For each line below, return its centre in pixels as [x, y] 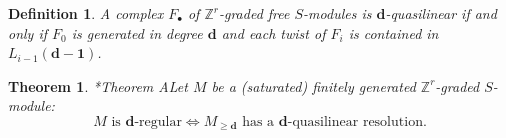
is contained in [393, 32]
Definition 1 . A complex [86, 13]
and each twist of [273, 32]
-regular [158, 121]
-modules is [337, 13]
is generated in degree [137, 32]
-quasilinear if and [441, 13]
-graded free [254, 13]
